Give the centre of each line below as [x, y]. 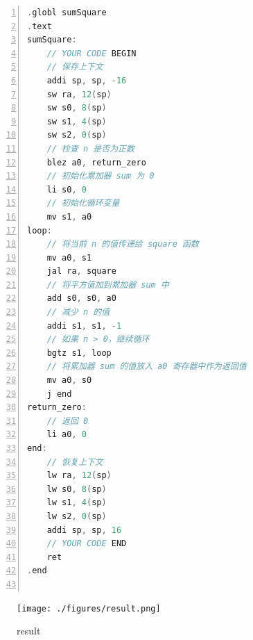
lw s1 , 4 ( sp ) [77, 503]
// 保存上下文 [75, 67]
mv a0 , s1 [69, 257]
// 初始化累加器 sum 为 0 [101, 176]
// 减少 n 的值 [78, 312]
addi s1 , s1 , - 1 [84, 326]
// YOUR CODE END [87, 544]
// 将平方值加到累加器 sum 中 [108, 285]
